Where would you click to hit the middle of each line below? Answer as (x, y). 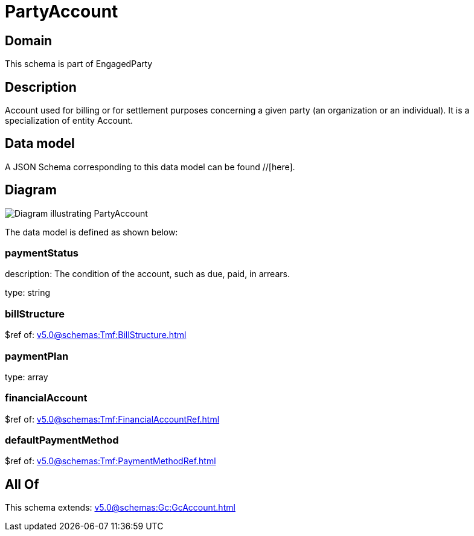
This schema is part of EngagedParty (79, 64)
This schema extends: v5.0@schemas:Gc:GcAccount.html (120, 508)
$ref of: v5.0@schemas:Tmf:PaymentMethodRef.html (110, 461)
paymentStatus (42, 253)
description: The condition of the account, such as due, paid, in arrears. (147, 274)
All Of (22, 484)
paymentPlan (37, 356)
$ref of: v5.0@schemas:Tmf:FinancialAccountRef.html (112, 419)
